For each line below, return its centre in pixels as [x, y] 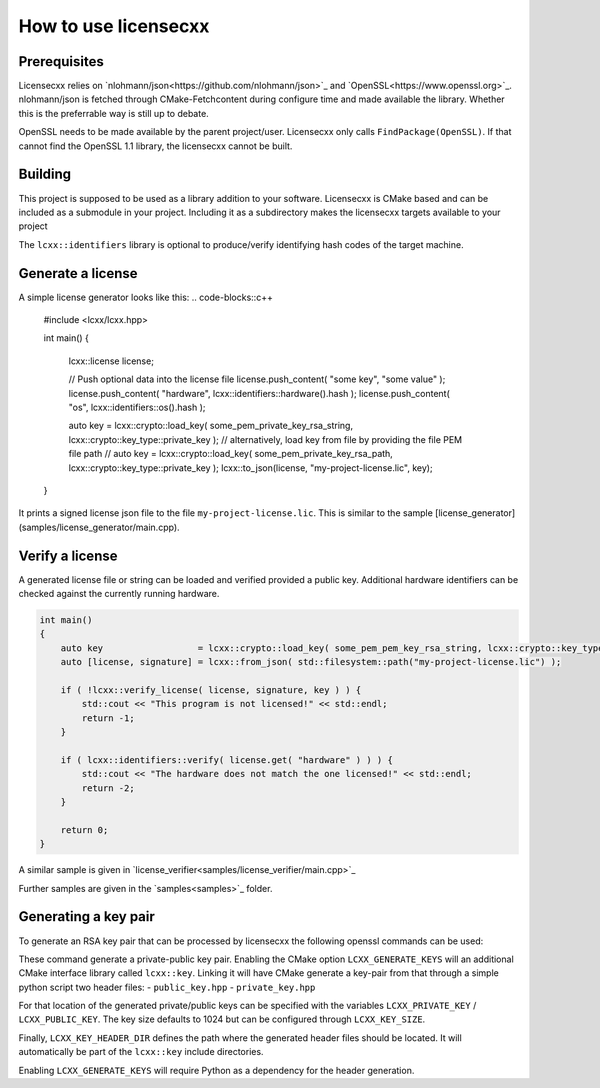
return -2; [108, 788]
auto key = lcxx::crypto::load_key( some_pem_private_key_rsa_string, [211, 426]
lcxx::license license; [111, 361]
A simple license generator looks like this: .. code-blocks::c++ [146, 297]
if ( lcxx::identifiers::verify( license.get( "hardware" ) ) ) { [227, 759]
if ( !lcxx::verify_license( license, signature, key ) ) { [211, 689]
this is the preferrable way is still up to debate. [113, 113]
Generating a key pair [86, 916]
